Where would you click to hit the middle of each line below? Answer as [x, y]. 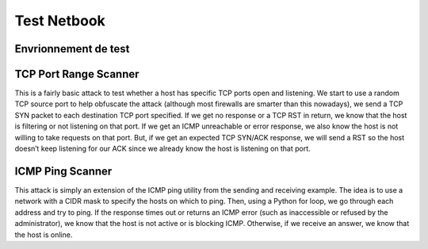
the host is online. [44, 235]
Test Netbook [60, 21]
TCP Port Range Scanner [77, 74]
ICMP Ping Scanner [63, 171]
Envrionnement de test [72, 49]
